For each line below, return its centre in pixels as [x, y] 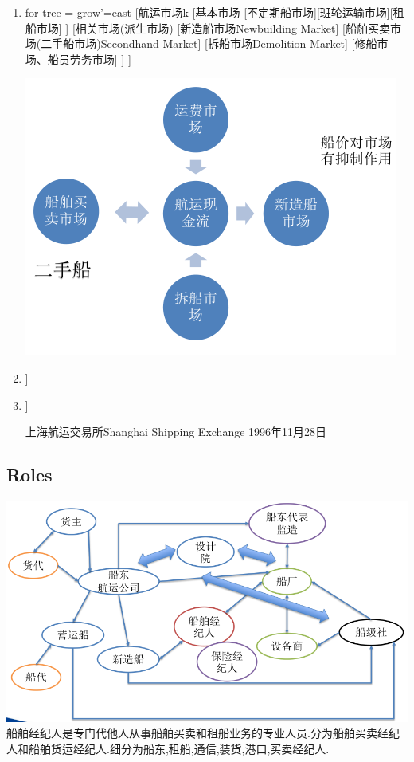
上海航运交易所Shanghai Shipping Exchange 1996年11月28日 [176, 432]
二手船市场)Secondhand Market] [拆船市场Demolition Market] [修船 [209, 43]
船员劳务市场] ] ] [89, 59]
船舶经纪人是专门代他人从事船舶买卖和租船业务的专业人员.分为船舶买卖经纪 [203, 733]
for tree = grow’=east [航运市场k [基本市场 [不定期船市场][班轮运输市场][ [209, 12]
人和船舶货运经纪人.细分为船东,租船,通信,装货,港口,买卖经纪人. [168, 749]
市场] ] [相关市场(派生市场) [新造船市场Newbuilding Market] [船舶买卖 [213, 27]
